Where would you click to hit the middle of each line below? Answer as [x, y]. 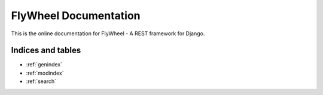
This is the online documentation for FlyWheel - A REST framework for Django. [108, 33]
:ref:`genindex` [44, 65]
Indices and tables [46, 50]
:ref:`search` [41, 81]
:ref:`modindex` [45, 73]
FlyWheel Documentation [76, 16]
